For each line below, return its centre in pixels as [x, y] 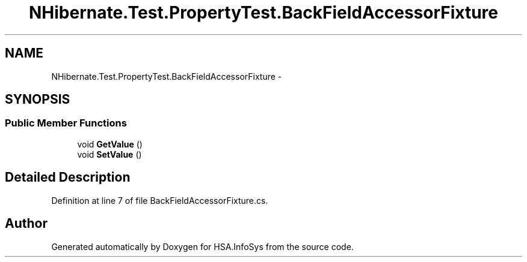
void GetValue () [110, 144]
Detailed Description [68, 177]
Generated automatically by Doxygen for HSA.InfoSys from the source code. [202, 246]
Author [26, 224]
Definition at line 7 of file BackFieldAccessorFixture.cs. [160, 200]
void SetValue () [109, 154]
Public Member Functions [66, 123]
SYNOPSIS [38, 100]
